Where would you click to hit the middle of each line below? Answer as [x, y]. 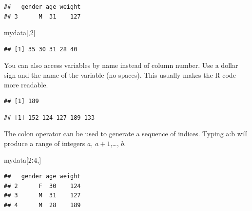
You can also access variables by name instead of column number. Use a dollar [121, 65]
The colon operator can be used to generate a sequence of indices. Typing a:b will [126, 134]
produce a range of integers [45, 143]
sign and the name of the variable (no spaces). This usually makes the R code [120, 74]
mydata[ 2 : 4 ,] [23, 159]
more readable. [26, 84]
